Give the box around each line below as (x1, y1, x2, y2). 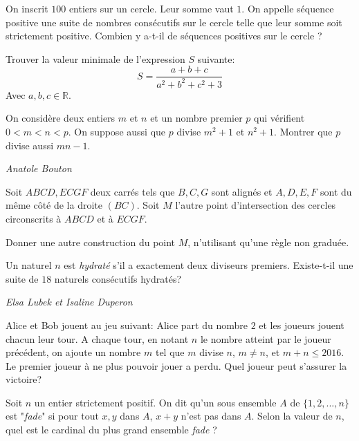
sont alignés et (211, 184, 273, 198)
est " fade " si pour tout (6, 409, 99, 423)
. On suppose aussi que (68, 124, 166, 138)
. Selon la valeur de (251, 409, 333, 423)
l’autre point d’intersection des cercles (175, 198, 336, 212)
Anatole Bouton (6, 161, 72, 176)
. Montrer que (274, 124, 333, 138)
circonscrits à (6, 211, 62, 225)
